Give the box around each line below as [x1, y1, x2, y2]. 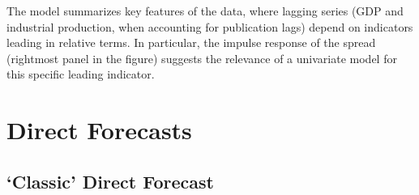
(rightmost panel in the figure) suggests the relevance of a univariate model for [6, 49, 397, 66]
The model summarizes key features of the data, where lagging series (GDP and [6, 2, 404, 19]
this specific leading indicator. [6, 66, 155, 83]
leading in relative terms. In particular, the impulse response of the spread [6, 34, 376, 51]
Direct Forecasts [6, 113, 192, 146]
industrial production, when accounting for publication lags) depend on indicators [6, 18, 413, 35]
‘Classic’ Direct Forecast [6, 168, 214, 193]
